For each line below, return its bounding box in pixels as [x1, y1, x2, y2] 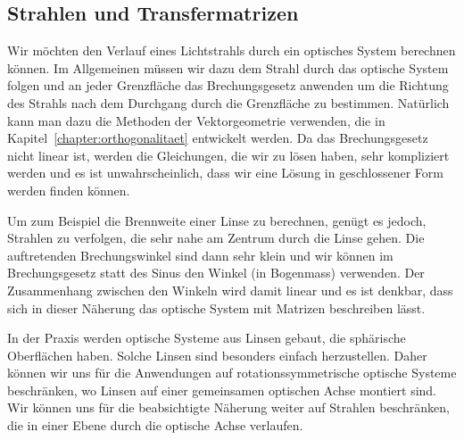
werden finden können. [7, 180, 130, 199]
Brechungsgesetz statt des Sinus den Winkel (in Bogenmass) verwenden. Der [7, 263, 425, 282]
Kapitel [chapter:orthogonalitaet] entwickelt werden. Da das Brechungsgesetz [7, 129, 428, 147]
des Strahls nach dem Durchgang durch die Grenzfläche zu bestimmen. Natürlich [7, 93, 450, 112]
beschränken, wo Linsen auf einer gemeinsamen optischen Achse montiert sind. [7, 380, 437, 399]
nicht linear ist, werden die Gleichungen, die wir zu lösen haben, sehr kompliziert [7, 145, 450, 164]
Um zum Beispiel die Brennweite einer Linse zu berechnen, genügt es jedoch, [7, 211, 427, 229]
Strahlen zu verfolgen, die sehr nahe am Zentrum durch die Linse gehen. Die [7, 228, 425, 247]
